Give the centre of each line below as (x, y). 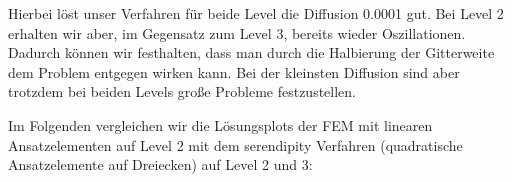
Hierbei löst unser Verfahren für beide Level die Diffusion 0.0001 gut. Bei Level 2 (256, 13)
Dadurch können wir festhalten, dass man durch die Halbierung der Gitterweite (251, 52)
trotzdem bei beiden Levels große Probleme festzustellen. (182, 91)
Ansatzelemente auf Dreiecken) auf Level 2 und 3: (160, 164)
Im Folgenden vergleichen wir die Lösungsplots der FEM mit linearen (220, 124)
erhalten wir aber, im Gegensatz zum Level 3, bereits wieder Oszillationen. (237, 32)
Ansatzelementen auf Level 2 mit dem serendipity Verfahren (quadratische (235, 144)
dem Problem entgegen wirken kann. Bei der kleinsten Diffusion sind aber (234, 71)
